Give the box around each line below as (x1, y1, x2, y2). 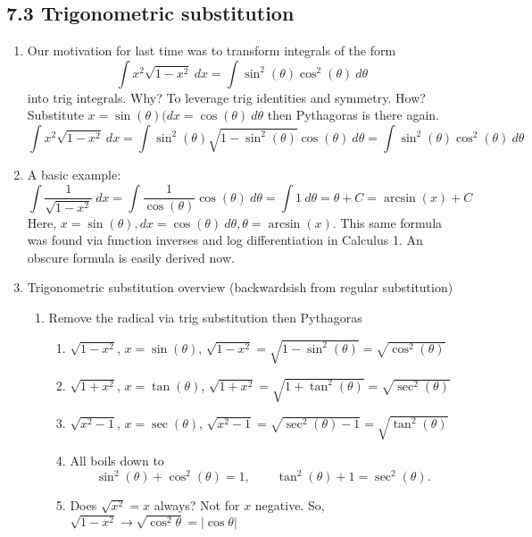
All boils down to (70, 451, 164, 470)
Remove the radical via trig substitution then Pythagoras (48, 307, 362, 326)
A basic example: (27, 164, 121, 183)
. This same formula (332, 213, 443, 231)
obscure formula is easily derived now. (27, 248, 235, 266)
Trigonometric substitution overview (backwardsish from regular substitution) (27, 278, 453, 297)
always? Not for (154, 496, 240, 515)
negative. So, (254, 496, 325, 515)
